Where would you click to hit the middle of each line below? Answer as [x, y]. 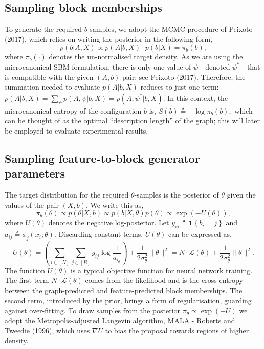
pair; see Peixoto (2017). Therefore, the [184, 77]
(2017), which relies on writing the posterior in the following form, [108, 39]
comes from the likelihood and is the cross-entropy [164, 280]
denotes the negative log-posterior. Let [109, 222]
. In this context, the [195, 97]
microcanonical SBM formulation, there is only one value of [98, 66]
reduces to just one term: [180, 87]
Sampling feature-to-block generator [102, 158]
